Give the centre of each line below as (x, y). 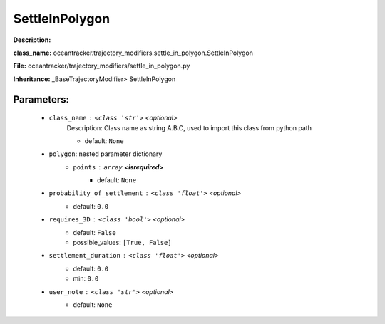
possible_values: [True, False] (122, 243)
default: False (95, 232)
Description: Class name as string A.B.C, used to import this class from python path (189, 127)
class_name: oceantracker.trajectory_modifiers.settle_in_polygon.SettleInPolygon (133, 53)
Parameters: (41, 99)
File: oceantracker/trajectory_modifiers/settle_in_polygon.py (102, 66)
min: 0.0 (86, 278)
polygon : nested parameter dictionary (106, 154)
